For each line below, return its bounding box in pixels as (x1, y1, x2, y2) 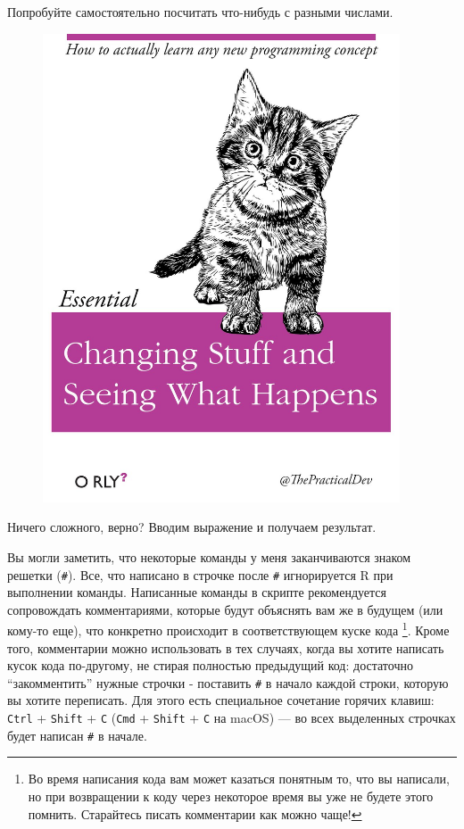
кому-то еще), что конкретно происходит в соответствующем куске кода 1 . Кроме (7, 618, 450, 639)
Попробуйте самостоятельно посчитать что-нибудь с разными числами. (7, 3, 394, 21)
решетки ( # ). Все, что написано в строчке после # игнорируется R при (7, 565, 394, 584)
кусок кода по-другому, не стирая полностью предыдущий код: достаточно (7, 656, 413, 675)
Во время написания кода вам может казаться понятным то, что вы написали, (28, 769, 450, 788)
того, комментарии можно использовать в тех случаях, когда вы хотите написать (7, 638, 444, 657)
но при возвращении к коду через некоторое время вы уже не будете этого (28, 786, 434, 805)
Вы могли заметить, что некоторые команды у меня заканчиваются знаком (7, 547, 411, 566)
